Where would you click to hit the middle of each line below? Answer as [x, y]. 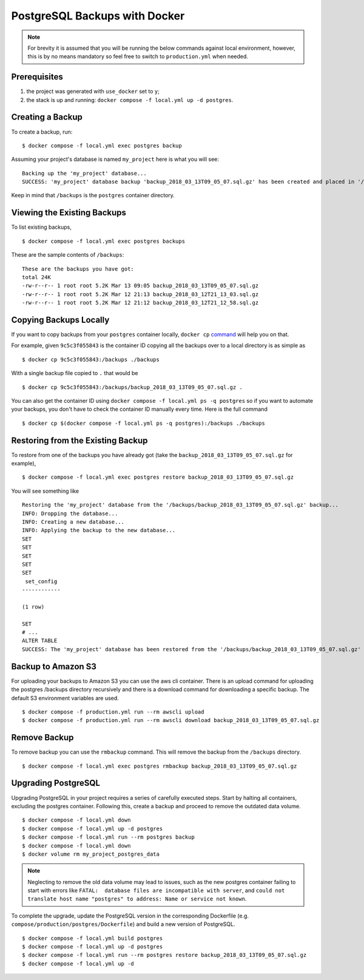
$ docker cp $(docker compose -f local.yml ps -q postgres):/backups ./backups [143, 423]
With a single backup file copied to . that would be [75, 373]
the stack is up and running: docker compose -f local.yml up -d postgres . [130, 100]
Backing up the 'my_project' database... [84, 173]
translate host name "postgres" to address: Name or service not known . [137, 899]
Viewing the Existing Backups [69, 213]
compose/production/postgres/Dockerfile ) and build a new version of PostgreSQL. [123, 924]
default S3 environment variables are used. [65, 698]
